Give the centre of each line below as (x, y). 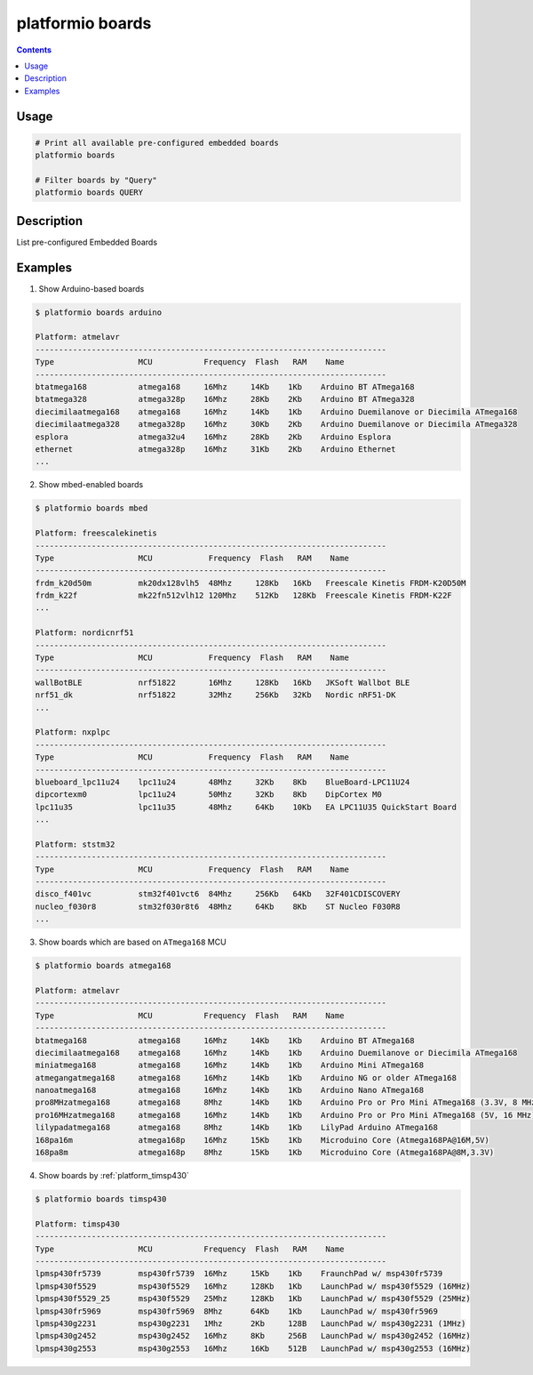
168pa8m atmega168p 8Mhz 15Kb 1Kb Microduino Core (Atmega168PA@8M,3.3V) (265, 1153)
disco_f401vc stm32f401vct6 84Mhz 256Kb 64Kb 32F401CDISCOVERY (218, 894)
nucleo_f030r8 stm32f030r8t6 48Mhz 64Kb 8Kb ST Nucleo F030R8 (218, 906)
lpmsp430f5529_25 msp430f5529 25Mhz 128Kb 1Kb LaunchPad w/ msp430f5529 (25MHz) (253, 1299)
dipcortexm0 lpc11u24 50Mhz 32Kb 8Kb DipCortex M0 (208, 795)
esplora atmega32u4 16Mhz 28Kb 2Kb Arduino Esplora (213, 437)
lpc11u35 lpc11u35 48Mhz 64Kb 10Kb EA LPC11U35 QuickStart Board (246, 807)
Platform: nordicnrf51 (84, 633)
